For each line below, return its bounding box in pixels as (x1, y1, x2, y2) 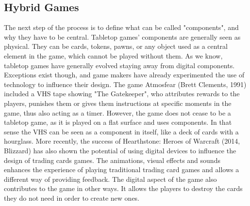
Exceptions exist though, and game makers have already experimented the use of (4, 70, 245, 80)
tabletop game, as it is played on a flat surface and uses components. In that (4, 117, 232, 127)
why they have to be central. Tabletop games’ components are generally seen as (4, 31, 241, 42)
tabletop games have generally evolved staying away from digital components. (4, 60, 235, 70)
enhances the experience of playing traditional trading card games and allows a (4, 164, 239, 175)
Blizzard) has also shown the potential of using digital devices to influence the (4, 145, 236, 155)
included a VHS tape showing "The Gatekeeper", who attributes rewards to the (4, 88, 240, 99)
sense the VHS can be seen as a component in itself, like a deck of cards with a (4, 126, 239, 136)
